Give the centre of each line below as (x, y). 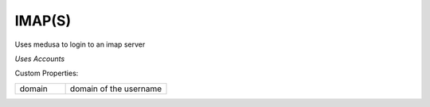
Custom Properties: (47, 73)
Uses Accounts (40, 59)
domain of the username (116, 89)
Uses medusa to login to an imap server (80, 44)
